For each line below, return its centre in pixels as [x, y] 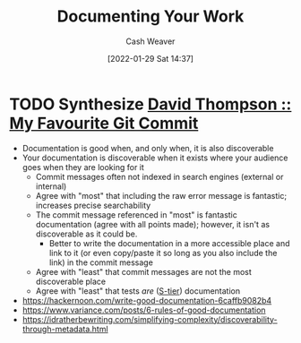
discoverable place [71, 281]
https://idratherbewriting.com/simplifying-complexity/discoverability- [150, 319]
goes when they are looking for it [83, 167]
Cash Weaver [150, 41]
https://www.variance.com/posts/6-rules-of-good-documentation [144, 310]
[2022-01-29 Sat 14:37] [150, 58]
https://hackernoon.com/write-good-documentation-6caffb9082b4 [147, 300]
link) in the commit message [101, 262]
